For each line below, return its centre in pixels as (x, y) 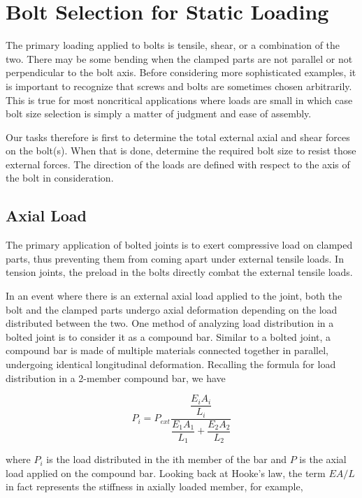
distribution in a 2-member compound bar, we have (116, 378)
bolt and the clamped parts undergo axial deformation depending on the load (172, 309)
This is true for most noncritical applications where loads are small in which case (179, 100)
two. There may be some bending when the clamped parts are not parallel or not (179, 58)
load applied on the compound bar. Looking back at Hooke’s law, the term (166, 473)
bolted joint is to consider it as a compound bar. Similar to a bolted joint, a (168, 336)
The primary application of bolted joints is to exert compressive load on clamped (179, 245)
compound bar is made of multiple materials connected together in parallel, (167, 350)
